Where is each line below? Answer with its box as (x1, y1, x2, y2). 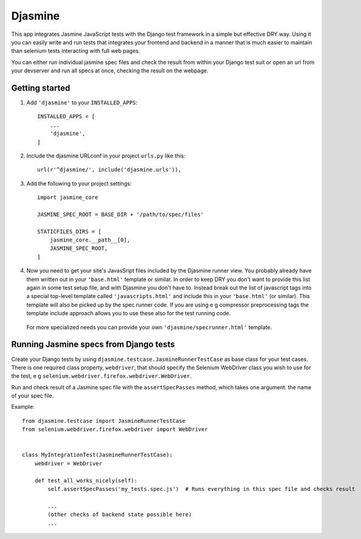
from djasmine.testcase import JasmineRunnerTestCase (22, 417, 185, 424)
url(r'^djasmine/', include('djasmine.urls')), (37, 166, 182, 173)
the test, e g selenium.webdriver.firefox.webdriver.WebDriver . (11, 372, 191, 380)
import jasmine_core (37, 194, 98, 201)
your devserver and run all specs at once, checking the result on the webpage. (11, 67, 209, 74)
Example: (11, 403, 35, 411)
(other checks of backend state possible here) (47, 511, 192, 518)
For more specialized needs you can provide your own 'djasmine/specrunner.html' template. (26, 323, 272, 331)
